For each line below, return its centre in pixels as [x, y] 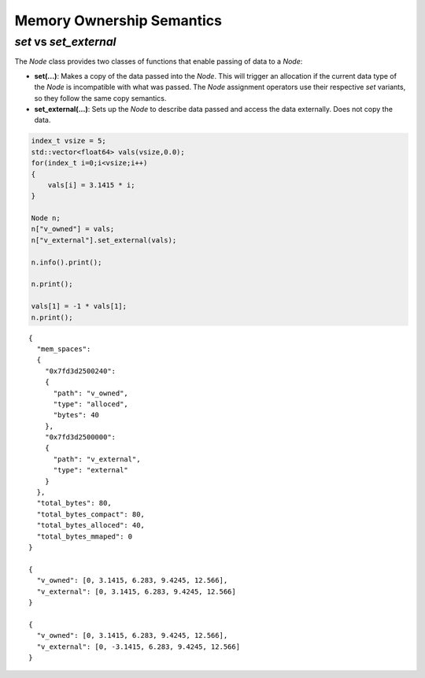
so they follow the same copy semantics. [100, 98]
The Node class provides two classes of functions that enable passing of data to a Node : [159, 61]
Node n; [46, 218]
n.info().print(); [67, 262]
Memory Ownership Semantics [118, 20]
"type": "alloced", [91, 404]
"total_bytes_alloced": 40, [91, 525]
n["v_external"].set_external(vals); [104, 240]
